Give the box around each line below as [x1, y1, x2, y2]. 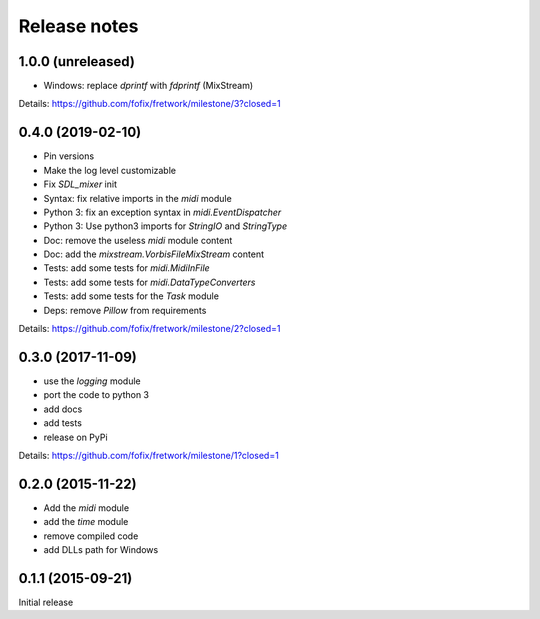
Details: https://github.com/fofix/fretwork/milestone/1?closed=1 [18, 449, 279, 461]
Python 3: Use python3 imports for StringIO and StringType [43, 220, 288, 232]
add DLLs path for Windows [43, 543, 159, 555]
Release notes [18, 15, 139, 37]
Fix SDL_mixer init [43, 178, 117, 190]
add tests [43, 417, 82, 429]
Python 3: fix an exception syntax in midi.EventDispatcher [43, 206, 282, 218]
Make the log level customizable [43, 164, 177, 176]
